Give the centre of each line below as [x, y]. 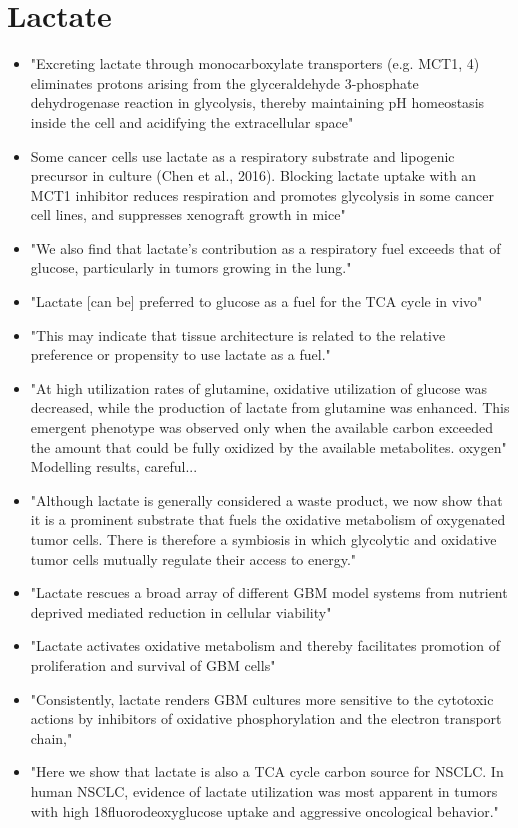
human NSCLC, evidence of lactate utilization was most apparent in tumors [264, 790]
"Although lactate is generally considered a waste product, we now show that [266, 499]
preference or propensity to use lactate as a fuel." [180, 354]
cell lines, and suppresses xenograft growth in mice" [188, 214]
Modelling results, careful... [114, 466]
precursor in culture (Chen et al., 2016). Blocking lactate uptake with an [253, 175]
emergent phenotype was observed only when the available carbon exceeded [262, 427]
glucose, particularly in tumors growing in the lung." [191, 267]
